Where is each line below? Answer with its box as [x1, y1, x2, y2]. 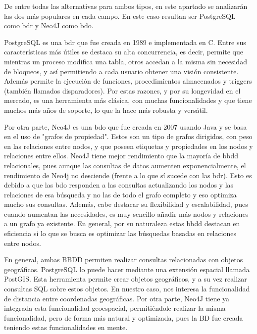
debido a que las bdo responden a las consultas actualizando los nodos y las [4, 180, 234, 190]
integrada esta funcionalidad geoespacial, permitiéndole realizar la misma [4, 303, 226, 313]
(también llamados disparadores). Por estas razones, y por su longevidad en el [4, 85, 241, 95]
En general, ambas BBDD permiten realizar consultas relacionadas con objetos [4, 254, 243, 265]
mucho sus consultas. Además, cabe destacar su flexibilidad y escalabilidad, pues [4, 199, 248, 209]
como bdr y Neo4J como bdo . [4, 20, 94, 31]
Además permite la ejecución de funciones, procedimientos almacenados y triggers [4, 76, 252, 86]
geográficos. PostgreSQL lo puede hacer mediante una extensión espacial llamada [4, 264, 250, 274]
